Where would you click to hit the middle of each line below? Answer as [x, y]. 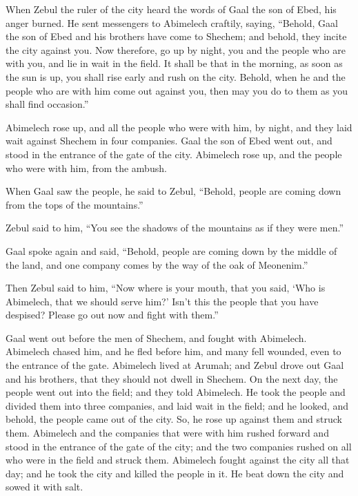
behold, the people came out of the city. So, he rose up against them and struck [174, 419]
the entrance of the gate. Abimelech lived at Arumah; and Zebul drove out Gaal [175, 365]
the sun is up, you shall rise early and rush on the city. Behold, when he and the [176, 76]
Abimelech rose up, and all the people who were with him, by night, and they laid [179, 127]
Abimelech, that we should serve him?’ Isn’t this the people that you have [162, 301]
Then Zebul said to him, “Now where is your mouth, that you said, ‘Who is [166, 288]
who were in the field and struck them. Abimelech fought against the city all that [178, 460]
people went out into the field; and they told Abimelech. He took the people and [176, 392]
